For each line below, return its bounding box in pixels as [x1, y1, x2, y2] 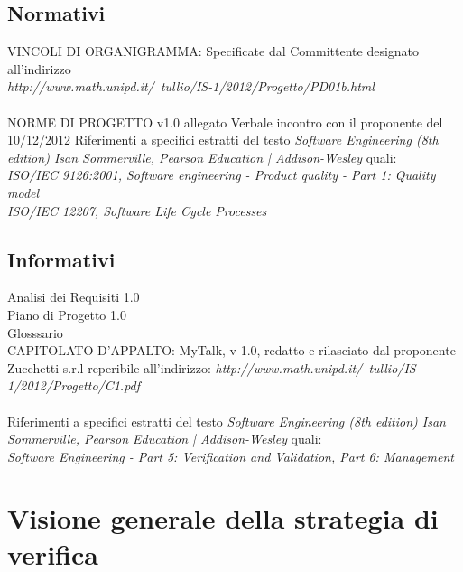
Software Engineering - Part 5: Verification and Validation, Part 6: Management [7, 446, 454, 465]
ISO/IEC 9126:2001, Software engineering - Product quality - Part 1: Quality [7, 165, 436, 184]
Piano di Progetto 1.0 [7, 305, 126, 324]
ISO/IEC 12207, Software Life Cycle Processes [7, 201, 267, 220]
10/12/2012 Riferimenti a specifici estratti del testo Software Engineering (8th [7, 130, 439, 149]
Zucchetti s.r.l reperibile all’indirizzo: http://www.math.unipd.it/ [7, 358, 363, 377]
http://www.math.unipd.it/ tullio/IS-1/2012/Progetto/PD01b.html [7, 77, 375, 96]
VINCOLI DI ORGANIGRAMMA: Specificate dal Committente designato [7, 42, 420, 61]
